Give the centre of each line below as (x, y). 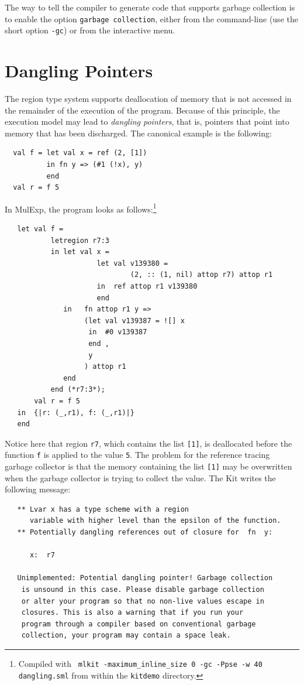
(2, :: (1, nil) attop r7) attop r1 (201, 275)
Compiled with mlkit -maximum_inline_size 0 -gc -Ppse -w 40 (140, 663)
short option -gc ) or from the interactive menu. (90, 30)
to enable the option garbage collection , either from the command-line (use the (151, 18)
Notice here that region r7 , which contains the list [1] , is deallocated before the (148, 443)
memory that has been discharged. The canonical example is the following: (138, 133)
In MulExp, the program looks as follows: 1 (81, 208)
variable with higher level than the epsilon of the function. (155, 521)
